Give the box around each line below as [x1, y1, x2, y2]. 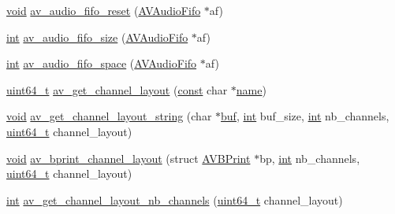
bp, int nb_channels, [259, 149, 360, 166]
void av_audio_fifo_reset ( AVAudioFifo [6, 2, 201, 18]
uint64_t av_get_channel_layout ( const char [6, 81, 228, 98]
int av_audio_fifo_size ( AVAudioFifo [6, 28, 188, 45]
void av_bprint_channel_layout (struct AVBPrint [6, 149, 251, 166]
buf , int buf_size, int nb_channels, [221, 108, 389, 124]
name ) [236, 81, 266, 98]
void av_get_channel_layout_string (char [6, 108, 212, 124]
